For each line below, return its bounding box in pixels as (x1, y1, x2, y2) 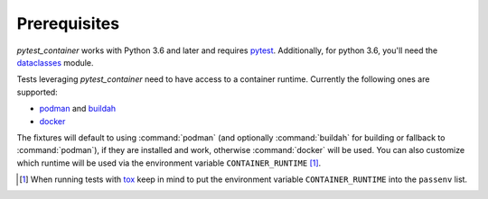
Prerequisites (16, 14, 120, 33)
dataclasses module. (16, 57, 94, 68)
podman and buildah (39, 104, 117, 114)
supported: (16, 86, 58, 97)
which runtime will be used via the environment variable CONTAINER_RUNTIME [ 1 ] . (16, 158, 322, 168)
